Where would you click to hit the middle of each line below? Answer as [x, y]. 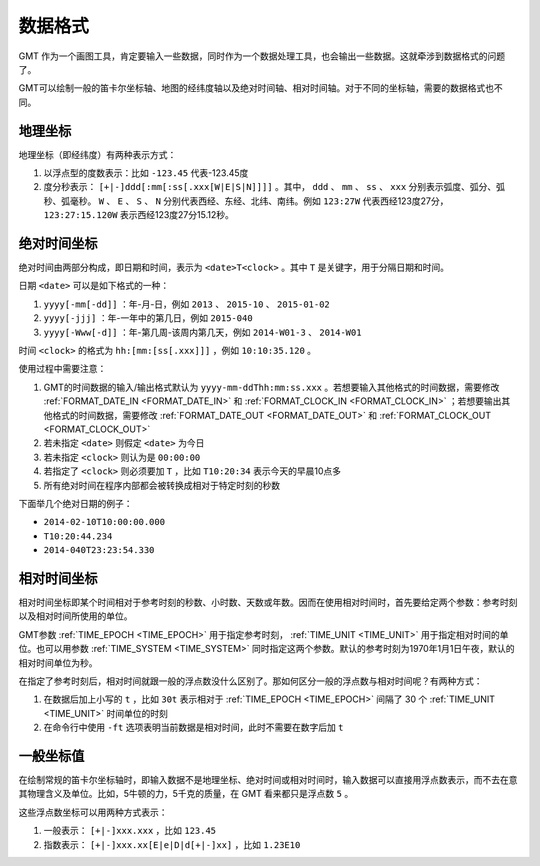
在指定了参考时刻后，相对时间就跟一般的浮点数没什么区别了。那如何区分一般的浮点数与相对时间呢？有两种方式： [250, 681]
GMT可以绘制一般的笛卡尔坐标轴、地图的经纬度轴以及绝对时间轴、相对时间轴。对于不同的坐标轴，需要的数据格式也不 [261, 88]
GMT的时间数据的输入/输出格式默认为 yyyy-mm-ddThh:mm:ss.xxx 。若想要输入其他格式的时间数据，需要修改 [271, 387]
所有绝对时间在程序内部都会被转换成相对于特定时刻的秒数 [161, 485]
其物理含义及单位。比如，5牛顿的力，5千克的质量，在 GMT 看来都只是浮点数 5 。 [186, 794]
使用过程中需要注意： [62, 369]
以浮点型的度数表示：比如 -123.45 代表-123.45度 [146, 173]
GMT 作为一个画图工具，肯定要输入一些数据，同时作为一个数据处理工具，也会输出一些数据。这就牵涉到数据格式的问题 [262, 56]
